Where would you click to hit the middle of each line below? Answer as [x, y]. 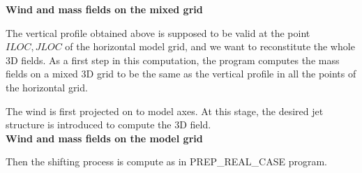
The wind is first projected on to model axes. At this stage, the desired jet [165, 111]
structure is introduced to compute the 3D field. [108, 125]
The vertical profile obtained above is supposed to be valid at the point [158, 32]
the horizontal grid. [47, 87]
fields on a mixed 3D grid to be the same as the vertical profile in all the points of [181, 74]
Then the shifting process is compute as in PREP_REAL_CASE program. [166, 161]
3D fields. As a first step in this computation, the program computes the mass [173, 60]
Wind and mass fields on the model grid [104, 138]
